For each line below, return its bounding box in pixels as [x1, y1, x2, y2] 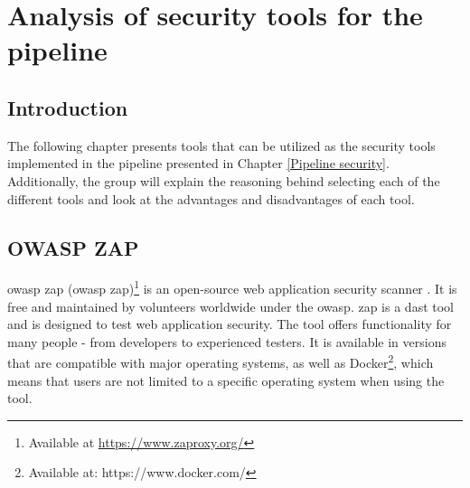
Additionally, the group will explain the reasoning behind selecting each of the [7, 171, 440, 190]
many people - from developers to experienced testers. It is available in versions [7, 332, 446, 351]
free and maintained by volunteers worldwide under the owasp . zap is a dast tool [7, 296, 455, 315]
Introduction [7, 93, 128, 121]
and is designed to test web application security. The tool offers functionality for [7, 314, 452, 333]
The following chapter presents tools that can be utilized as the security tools [7, 136, 436, 155]
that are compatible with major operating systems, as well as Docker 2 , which [7, 351, 434, 372]
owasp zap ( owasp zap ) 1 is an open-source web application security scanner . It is [7, 277, 457, 297]
